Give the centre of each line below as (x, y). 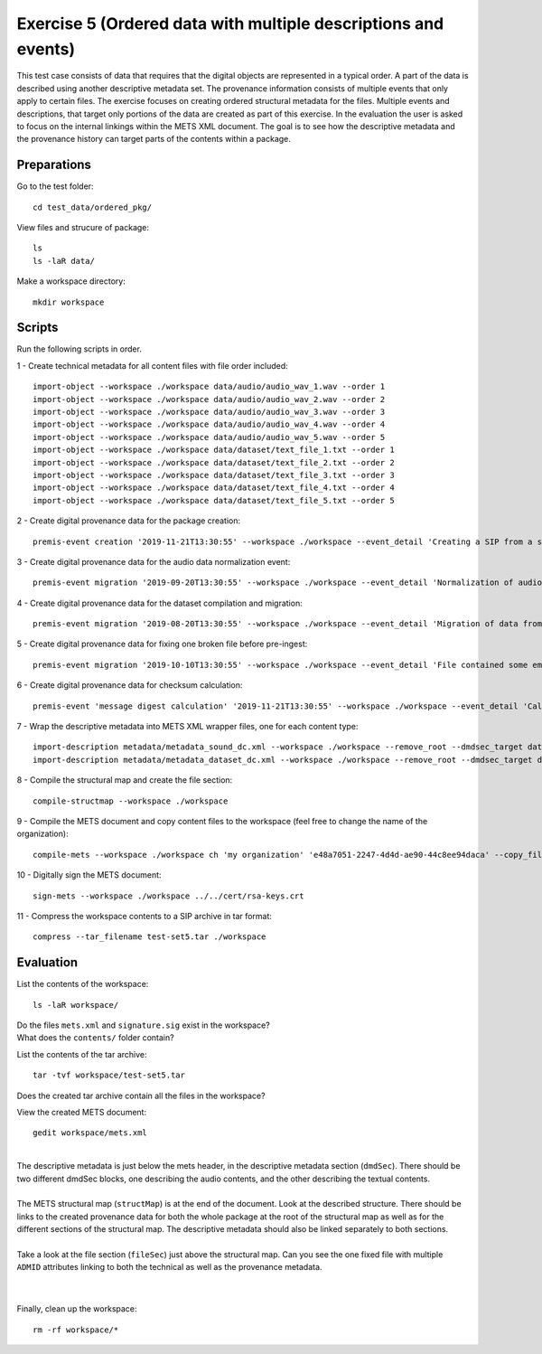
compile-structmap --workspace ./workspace (131, 801)
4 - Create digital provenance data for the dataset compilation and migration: (159, 603)
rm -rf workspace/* (76, 1330)
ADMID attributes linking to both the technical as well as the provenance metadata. (169, 1267)
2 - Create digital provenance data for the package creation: (129, 521)
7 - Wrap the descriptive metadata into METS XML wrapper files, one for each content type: (187, 727)
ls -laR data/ (64, 261)
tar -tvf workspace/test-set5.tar (109, 1075)
